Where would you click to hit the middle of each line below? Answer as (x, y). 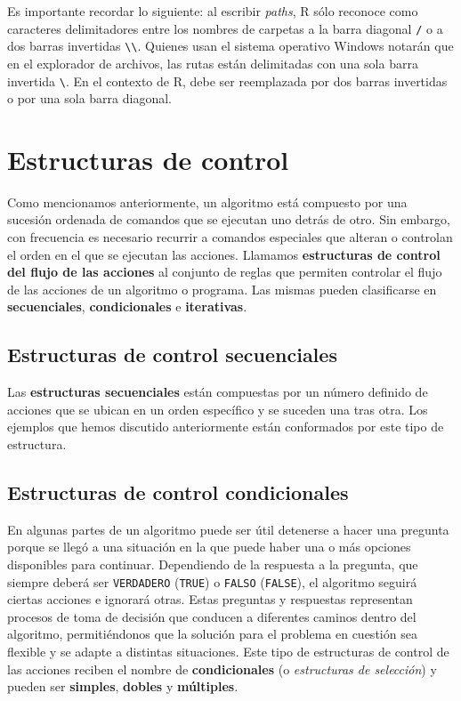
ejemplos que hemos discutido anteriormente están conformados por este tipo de (226, 427)
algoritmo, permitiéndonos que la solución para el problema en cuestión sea (212, 634)
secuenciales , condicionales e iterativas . (127, 306)
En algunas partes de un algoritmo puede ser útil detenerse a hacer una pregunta (228, 529)
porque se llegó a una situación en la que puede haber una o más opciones (209, 547)
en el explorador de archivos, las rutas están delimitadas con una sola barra (213, 63)
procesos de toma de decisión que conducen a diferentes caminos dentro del (212, 616)
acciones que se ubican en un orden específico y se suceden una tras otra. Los (218, 409)
